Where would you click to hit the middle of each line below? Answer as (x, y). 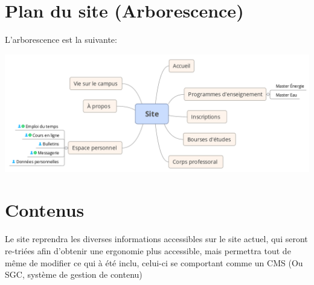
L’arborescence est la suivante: (61, 40)
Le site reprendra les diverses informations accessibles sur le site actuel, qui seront (156, 239)
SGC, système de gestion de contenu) (74, 274)
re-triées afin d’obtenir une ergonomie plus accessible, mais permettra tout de (148, 250)
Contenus (45, 210)
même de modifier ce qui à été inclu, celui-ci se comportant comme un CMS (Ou (154, 262)
